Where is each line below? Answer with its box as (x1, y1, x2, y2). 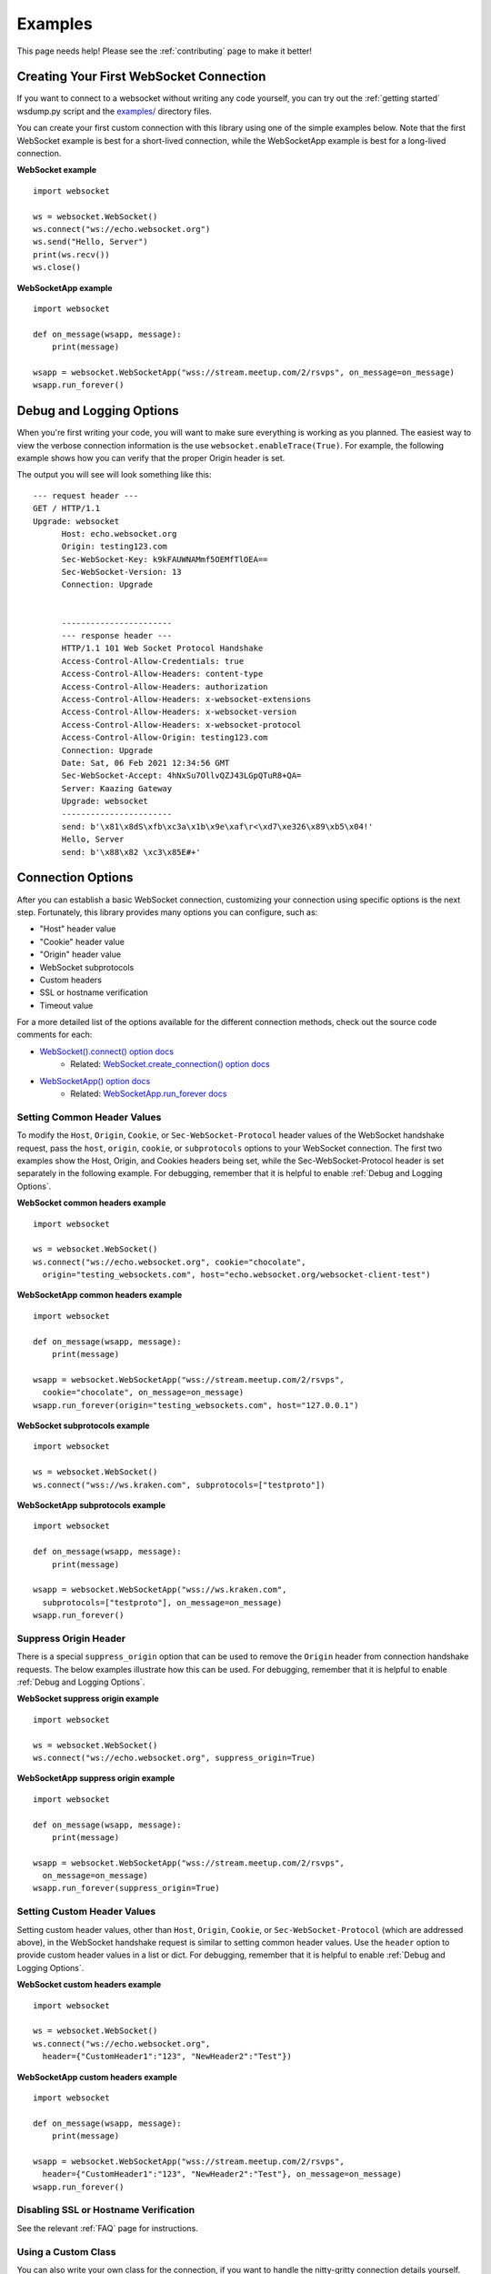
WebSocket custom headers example (16, 1979, 162, 1990)
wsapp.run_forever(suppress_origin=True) (33, 1883, 220, 1894)
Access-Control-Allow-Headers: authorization (61, 681, 268, 691)
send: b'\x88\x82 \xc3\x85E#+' (61, 847, 202, 857)
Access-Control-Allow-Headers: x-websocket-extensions (61, 694, 311, 704)
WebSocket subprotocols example (16, 1420, 150, 1431)
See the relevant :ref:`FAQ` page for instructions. (16, 2222, 199, 2233)
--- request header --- (33, 490, 139, 500)
